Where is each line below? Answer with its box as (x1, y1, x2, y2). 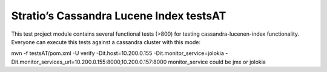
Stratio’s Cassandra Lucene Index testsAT (11, 9, 226, 22)
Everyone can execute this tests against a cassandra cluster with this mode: (11, 38, 201, 45)
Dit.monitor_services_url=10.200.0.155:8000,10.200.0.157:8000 (11, 58, 167, 65)
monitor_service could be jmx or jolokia (168, 58, 266, 65)
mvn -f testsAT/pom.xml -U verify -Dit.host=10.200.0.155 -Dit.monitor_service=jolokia (11, 50, 224, 57)
